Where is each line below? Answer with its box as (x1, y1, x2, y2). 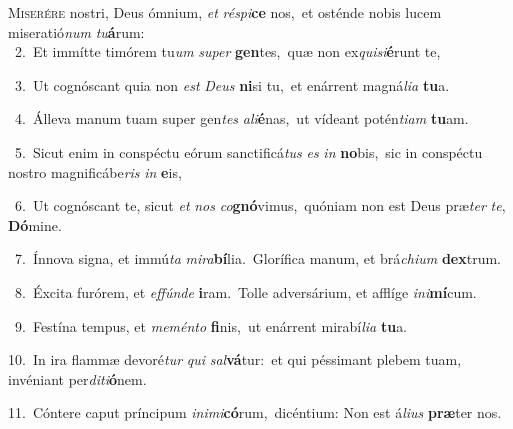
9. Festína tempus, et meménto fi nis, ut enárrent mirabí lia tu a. (14, 315, 408, 336)
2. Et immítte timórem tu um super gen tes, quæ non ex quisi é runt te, (14, 41, 441, 62)
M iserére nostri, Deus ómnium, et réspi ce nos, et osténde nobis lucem (8, 2, 442, 22)
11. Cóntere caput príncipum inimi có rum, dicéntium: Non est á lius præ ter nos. (8, 402, 502, 423)
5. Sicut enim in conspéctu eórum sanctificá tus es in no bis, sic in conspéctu (14, 141, 483, 162)
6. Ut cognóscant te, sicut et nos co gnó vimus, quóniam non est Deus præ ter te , (14, 195, 506, 216)
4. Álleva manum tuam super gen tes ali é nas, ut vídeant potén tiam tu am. (14, 108, 469, 129)
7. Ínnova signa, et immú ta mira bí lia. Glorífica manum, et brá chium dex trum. (14, 248, 502, 269)
